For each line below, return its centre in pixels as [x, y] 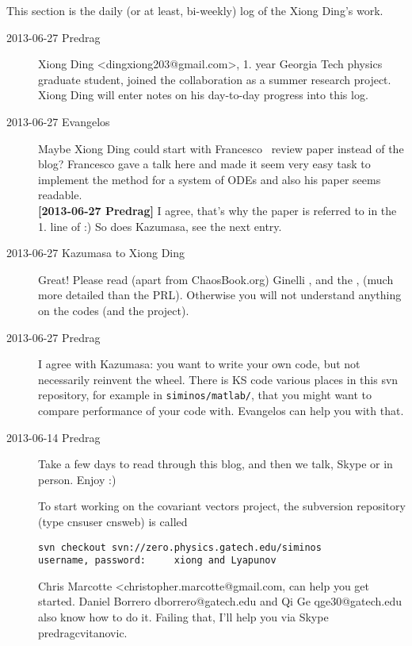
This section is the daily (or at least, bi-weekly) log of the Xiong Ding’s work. [195, 10]
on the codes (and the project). [114, 310]
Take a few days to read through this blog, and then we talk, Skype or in [216, 464]
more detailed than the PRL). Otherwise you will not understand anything [220, 295]
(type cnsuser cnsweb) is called [113, 521]
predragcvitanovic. [83, 632]
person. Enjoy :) [77, 479]
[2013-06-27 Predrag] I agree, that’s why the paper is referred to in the [217, 210]
